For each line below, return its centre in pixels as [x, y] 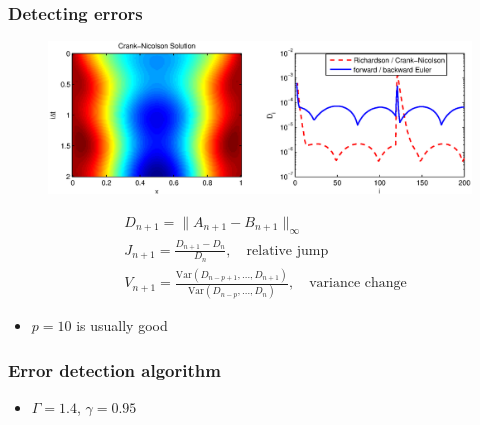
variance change [358, 283]
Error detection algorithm [114, 370]
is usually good [122, 325]
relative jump [287, 250]
